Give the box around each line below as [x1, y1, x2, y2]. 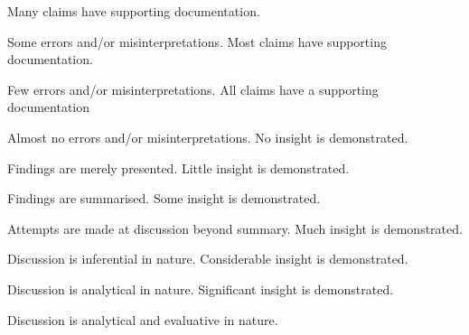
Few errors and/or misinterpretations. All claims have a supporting [7, 79, 379, 98]
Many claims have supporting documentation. [7, 2, 260, 20]
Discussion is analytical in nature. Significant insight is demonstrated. [7, 279, 394, 298]
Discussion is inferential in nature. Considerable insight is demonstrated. [7, 249, 408, 268]
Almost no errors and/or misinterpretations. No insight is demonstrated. [7, 127, 408, 146]
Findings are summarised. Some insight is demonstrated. [7, 189, 321, 208]
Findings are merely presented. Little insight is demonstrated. [7, 158, 350, 177]
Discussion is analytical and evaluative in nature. [7, 310, 278, 329]
